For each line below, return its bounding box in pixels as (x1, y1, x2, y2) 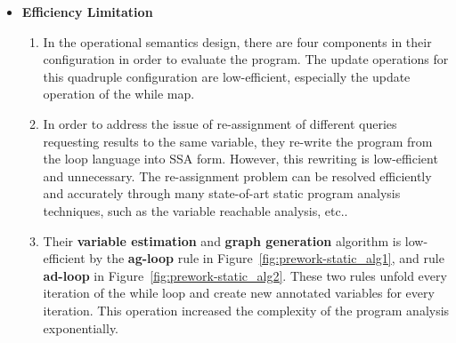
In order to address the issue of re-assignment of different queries (43, 114, 397, 132)
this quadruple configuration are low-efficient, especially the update (43, 67, 411, 85)
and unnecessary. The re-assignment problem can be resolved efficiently (43, 166, 432, 185)
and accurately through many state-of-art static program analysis (43, 184, 401, 203)
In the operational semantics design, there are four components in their (43, 32, 432, 51)
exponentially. (43, 318, 119, 337)
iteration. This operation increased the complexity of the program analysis (43, 300, 450, 319)
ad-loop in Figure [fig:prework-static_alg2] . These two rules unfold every (43, 266, 447, 284)
